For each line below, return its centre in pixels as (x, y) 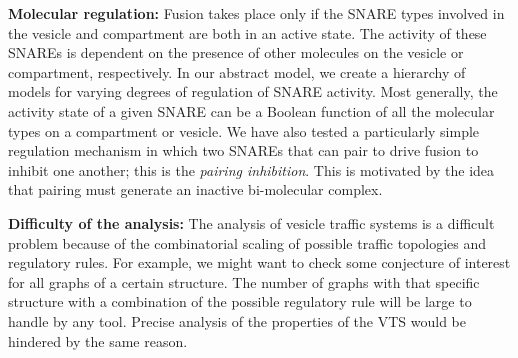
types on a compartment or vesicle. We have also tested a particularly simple (244, 130)
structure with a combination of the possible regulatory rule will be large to (240, 301)
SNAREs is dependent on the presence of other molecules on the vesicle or (236, 52)
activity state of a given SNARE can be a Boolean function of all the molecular (251, 110)
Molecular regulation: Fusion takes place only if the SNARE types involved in (256, 13)
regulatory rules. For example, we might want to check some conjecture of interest (259, 262)
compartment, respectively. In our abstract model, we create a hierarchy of (237, 71)
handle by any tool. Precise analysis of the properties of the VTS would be (237, 320)
